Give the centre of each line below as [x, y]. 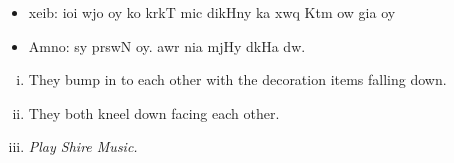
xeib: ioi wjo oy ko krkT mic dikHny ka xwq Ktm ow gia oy [212, 12]
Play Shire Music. [83, 146]
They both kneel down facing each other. [154, 112]
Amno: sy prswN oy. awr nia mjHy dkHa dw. [167, 45]
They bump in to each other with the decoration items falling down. [237, 79]
